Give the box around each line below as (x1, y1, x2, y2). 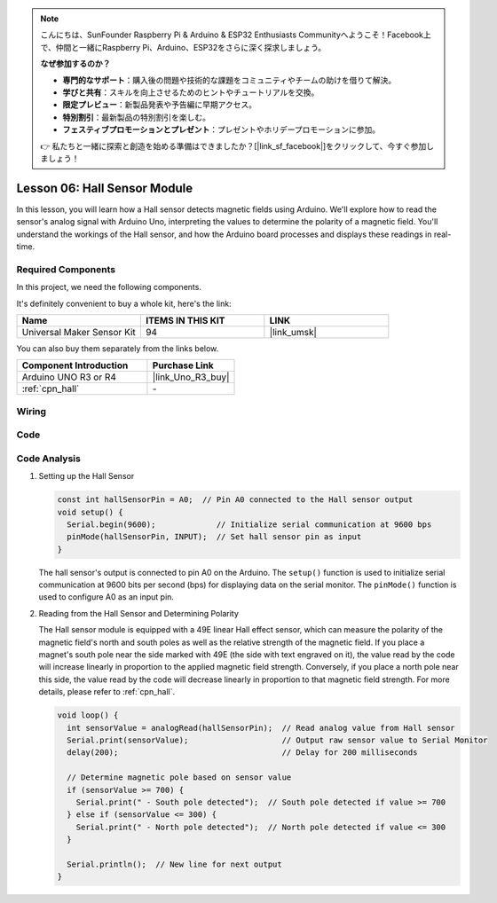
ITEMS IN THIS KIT (145, 314, 225, 326)
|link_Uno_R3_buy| (152, 371, 230, 383)
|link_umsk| (269, 326, 317, 338)
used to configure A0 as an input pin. (38, 592, 175, 602)
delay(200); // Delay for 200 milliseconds (67, 748, 418, 758)
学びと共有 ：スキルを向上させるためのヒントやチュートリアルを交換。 (62, 87, 319, 98)
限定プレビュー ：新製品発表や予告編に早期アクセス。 (62, 99, 257, 110)
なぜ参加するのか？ (40, 59, 111, 69)
